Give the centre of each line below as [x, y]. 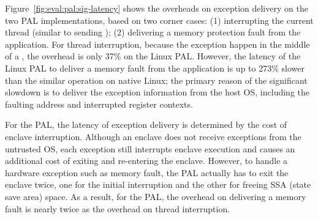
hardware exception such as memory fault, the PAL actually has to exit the [147, 172]
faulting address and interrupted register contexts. [99, 104]
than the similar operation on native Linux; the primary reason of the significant [156, 80]
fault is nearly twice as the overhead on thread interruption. [118, 208]
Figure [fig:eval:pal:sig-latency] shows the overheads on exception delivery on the [157, 8]
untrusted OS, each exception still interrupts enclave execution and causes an [150, 148]
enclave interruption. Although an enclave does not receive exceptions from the [153, 136]
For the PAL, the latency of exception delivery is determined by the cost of [146, 124]
